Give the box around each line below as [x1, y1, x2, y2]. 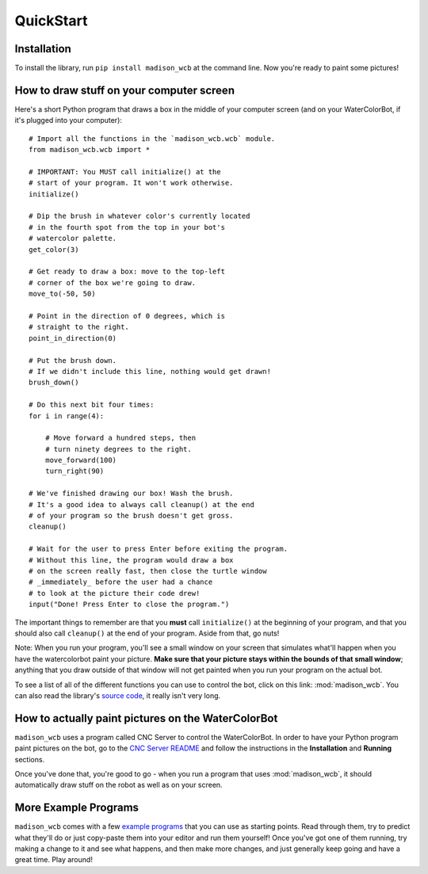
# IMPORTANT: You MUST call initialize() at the [29, 167, 221, 176]
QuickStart [14, 12, 88, 29]
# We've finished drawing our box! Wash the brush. [29, 489, 234, 498]
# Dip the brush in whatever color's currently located [29, 212, 250, 221]
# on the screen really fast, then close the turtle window [29, 567, 267, 575]
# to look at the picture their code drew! [29, 589, 201, 597]
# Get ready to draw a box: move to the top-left [29, 267, 226, 277]
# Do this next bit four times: [29, 400, 155, 410]
